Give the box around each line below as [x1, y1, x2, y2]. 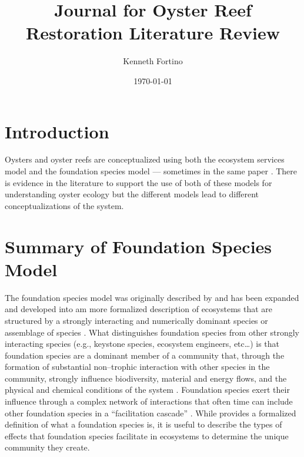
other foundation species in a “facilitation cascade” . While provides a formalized [5, 406, 296, 419]
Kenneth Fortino [123, 55, 183, 67]
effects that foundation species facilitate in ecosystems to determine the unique [5, 429, 289, 442]
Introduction [5, 119, 109, 143]
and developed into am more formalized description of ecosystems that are [5, 303, 273, 315]
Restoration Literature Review [26, 21, 280, 45]
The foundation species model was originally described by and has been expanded [5, 291, 299, 303]
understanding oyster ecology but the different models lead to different [5, 188, 259, 200]
